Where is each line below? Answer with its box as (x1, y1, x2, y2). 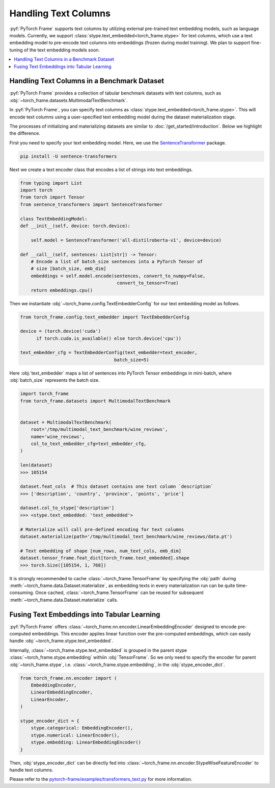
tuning (9, 46, 23, 53)
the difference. (9, 130, 41, 136)
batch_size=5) (114, 357, 150, 362)
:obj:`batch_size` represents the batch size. (9, 377, 100, 383)
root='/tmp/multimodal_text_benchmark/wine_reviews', (31, 427, 168, 432)
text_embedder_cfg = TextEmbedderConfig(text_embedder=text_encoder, (20, 350, 198, 356)
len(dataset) (20, 462, 53, 468)
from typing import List (20, 180, 82, 186)
